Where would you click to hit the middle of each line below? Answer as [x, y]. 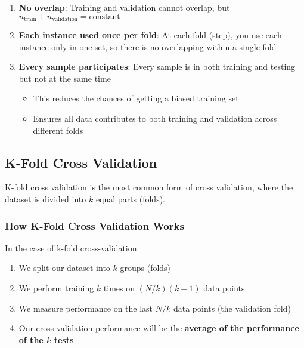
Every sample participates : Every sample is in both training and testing [157, 67]
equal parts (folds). [130, 199]
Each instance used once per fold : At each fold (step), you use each [150, 35]
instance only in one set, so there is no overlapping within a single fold [148, 46]
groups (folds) [145, 268]
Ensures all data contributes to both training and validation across [155, 118]
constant [105, 16]
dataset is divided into [46, 199]
